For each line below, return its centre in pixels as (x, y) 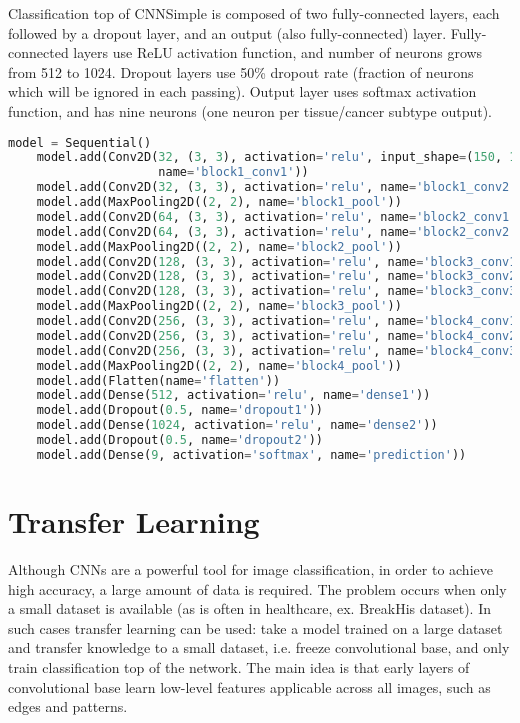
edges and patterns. (68, 706)
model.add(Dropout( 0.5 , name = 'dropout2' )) (180, 440)
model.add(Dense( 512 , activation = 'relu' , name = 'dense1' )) (233, 395)
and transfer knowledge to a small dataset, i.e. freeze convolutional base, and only (259, 647)
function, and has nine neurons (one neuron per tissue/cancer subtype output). (250, 110)
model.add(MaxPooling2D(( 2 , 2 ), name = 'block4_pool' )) (219, 365)
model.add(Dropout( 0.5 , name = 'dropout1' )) (180, 410)
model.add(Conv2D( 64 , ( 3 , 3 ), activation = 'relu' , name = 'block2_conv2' (276, 231)
